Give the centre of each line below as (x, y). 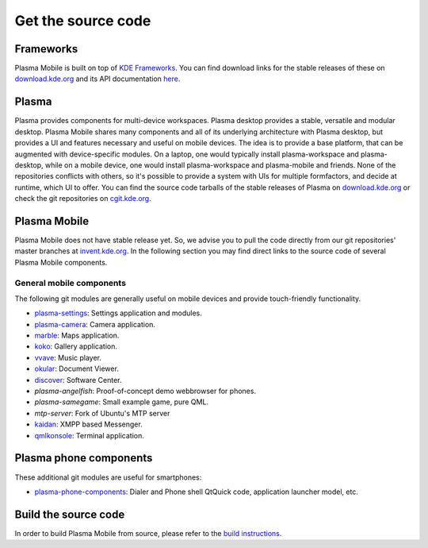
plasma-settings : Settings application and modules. (118, 313)
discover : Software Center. (78, 380)
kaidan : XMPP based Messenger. (88, 424)
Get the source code (83, 21)
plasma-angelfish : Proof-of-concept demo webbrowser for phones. (145, 391)
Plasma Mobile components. (61, 262)
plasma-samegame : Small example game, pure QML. (122, 402)
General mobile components (71, 283)
